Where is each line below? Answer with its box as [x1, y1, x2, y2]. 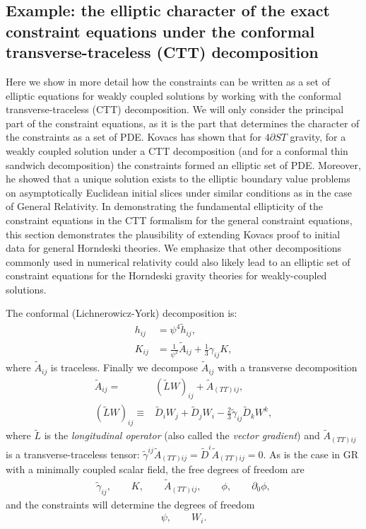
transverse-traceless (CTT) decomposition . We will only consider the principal [6, 102, 344, 117]
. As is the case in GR [263, 446, 359, 461]
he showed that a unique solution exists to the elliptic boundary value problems [6, 171, 350, 186]
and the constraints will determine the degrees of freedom [6, 496, 255, 511]
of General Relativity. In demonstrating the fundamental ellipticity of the [6, 199, 323, 214]
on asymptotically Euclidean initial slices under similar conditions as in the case [6, 185, 353, 199]
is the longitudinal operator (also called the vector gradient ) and [44, 428, 320, 443]
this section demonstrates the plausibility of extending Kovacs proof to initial [6, 226, 341, 241]
